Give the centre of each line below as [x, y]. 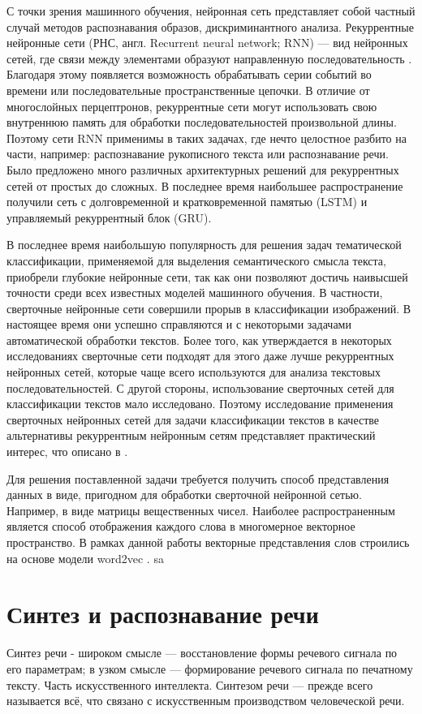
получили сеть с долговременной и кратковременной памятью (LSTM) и [187, 202]
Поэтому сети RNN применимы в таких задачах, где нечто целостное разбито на [207, 138]
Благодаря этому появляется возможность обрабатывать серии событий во [189, 74]
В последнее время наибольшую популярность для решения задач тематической [204, 245]
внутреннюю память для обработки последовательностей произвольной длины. [202, 122]
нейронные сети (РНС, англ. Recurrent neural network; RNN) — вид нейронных [207, 43]
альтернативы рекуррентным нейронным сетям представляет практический [191, 435]
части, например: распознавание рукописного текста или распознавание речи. [198, 154]
